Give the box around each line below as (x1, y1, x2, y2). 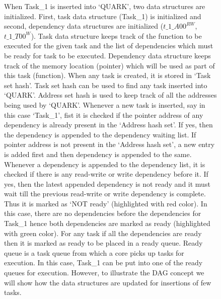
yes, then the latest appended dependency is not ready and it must (4, 178, 210, 189)
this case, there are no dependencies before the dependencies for (4, 208, 201, 218)
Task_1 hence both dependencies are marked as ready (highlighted (4, 218, 210, 229)
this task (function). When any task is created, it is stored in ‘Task (4, 70, 211, 81)
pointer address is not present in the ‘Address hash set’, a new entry (4, 139, 215, 149)
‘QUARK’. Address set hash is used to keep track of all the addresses (4, 90, 217, 100)
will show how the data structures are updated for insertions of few (4, 277, 211, 287)
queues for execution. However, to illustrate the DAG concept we (4, 267, 204, 278)
